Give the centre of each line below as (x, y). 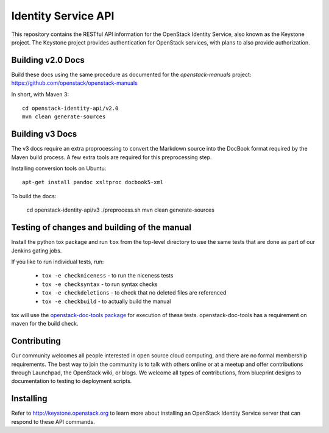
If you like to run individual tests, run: (58, 262)
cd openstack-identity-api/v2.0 (70, 109)
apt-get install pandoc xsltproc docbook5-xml (93, 182)
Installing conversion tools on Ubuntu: (59, 168)
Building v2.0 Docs (48, 60)
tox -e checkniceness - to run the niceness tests (108, 276)
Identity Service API (63, 16)
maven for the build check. (45, 324)
